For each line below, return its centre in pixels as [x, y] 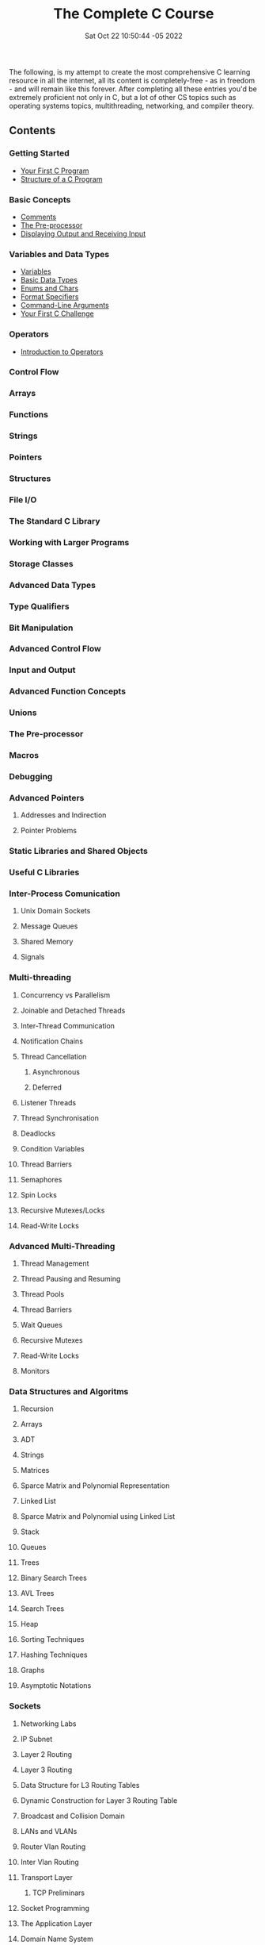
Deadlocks [38, 1133]
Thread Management [55, 1263]
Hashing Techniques [54, 1655]
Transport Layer [47, 1877]
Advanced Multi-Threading [62, 1246]
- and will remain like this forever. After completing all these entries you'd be [133, 89]
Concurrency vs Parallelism [65, 995]
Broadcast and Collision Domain [72, 1816]
